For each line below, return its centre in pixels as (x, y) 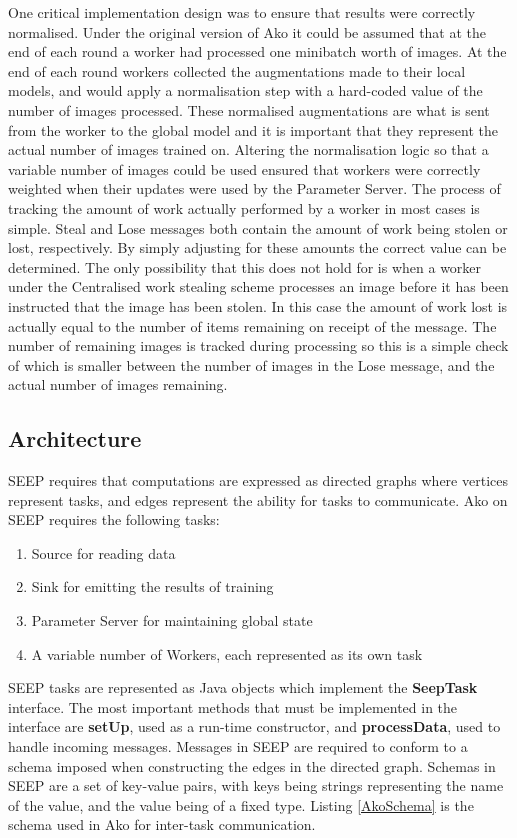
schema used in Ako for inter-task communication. (162, 824)
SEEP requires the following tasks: (114, 519)
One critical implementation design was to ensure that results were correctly (242, 12)
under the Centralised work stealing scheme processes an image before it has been (258, 286)
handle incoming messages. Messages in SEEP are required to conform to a (238, 746)
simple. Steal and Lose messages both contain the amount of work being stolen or (258, 227)
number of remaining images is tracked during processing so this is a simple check (258, 345)
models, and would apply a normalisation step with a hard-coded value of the (245, 90)
